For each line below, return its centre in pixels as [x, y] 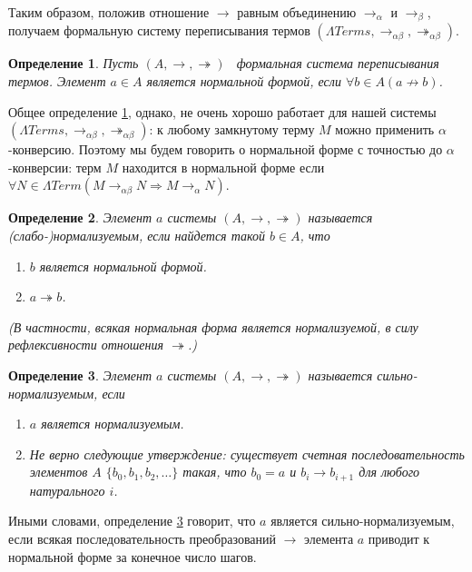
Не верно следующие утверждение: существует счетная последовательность [247, 454]
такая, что [215, 472]
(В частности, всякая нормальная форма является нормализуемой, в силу [213, 326]
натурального [67, 490]
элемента [329, 538]
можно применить [385, 129]
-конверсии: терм [55, 167]
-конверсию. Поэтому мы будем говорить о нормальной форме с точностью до [226, 149]
